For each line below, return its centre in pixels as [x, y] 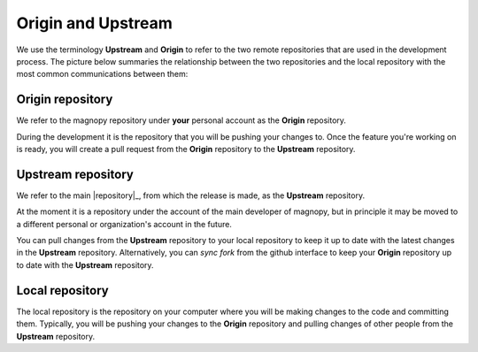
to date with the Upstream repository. [85, 264]
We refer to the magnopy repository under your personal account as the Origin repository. [181, 120]
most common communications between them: [102, 74]
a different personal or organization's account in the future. [124, 224]
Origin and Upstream [94, 23]
